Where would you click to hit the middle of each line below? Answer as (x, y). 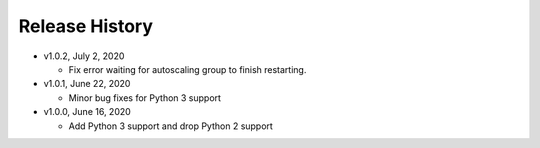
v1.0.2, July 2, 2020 (84, 56)
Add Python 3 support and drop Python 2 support (171, 126)
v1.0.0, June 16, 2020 (87, 112)
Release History (86, 26)
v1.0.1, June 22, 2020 (87, 84)
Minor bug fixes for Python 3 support (145, 97)
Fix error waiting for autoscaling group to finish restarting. (187, 69)
